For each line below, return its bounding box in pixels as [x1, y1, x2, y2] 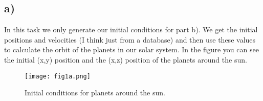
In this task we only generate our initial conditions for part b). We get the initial [4, 24, 258, 35]
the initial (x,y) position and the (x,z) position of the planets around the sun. [4, 54, 247, 65]
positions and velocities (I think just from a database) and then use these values [4, 34, 256, 45]
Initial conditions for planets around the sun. [25, 87, 165, 98]
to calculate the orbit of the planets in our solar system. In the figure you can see [4, 44, 259, 55]
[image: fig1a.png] [25, 72, 91, 80]
